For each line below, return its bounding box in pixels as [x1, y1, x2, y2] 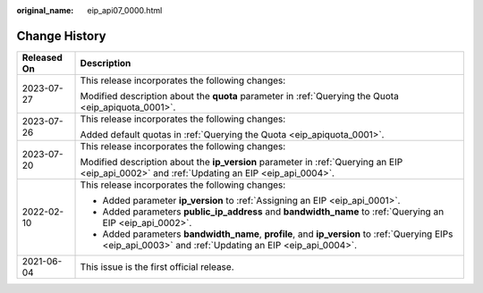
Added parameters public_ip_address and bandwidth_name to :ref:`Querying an [102, 205, 445, 218]
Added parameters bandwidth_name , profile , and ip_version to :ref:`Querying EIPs [102, 228, 453, 240]
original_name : [16, 5, 74, 15]
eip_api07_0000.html [87, 5, 163, 15]
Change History [16, 28, 106, 44]
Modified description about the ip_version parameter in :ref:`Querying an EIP [80, 155, 403, 168]
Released [21, 51, 63, 63]
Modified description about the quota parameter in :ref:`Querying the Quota [80, 89, 400, 102]
